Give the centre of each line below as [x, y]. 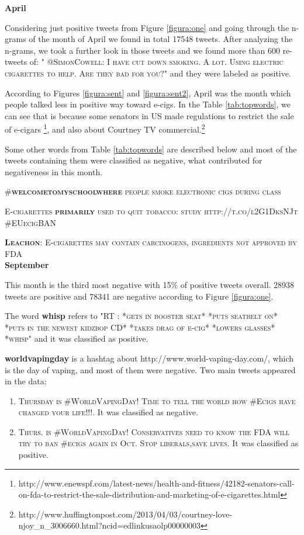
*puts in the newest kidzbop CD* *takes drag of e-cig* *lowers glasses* [140, 327]
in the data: [26, 381]
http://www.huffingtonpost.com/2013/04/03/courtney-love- [125, 514]
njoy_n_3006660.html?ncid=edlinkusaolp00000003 [110, 525]
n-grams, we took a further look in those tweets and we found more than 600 [142, 50]
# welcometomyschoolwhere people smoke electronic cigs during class [143, 191]
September [27, 265]
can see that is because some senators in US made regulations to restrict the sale [149, 115]
